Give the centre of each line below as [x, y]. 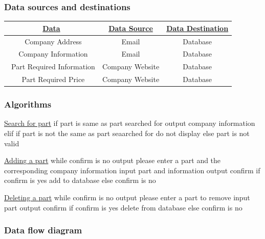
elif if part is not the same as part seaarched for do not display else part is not [127, 133]
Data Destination [197, 28]
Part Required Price [53, 79]
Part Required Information [53, 67]
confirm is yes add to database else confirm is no [80, 180]
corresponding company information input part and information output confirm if [132, 170]
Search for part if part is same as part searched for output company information [130, 123]
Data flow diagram [43, 230]
